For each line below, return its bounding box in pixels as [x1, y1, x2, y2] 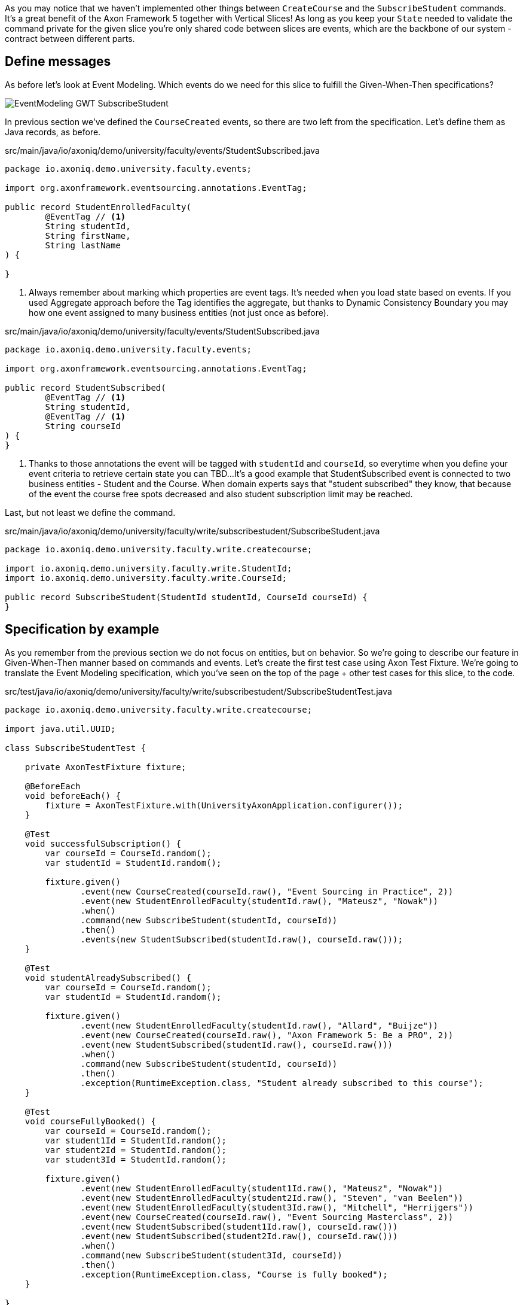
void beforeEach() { [25, 790, 121, 801]
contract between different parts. [5, 34, 135, 44]
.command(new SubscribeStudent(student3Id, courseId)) [80, 1250, 342, 1260]
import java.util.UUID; [5, 723, 116, 734]
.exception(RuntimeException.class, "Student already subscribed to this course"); [80, 1078, 484, 1088]
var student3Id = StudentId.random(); [45, 1154, 227, 1164]
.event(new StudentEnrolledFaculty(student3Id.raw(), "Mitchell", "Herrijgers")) [80, 1202, 473, 1212]
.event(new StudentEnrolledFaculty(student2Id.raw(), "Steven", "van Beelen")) [80, 1193, 464, 1203]
